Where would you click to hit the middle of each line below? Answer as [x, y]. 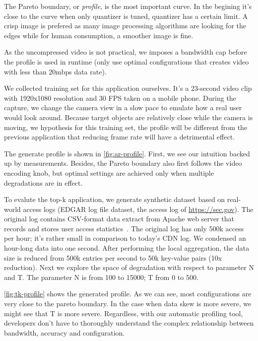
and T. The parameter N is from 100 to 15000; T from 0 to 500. [101, 277]
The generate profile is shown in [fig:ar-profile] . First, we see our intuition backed [127, 153]
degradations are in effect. [43, 182]
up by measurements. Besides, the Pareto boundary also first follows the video [123, 163]
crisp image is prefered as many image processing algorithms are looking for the [125, 26]
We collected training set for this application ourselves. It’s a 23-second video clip [128, 88]
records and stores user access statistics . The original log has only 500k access [124, 228]
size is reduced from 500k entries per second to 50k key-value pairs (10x [113, 257]
